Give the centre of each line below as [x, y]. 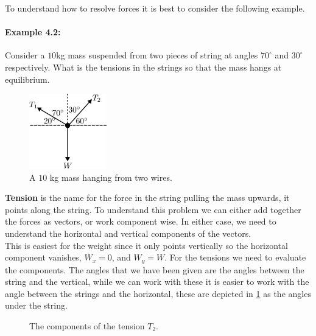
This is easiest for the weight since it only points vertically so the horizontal [146, 245]
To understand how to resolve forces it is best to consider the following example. [155, 8]
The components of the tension [87, 325]
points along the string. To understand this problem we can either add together [153, 209]
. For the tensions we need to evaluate [235, 257]
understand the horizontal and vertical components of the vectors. [128, 233]
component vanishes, [43, 257]
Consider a [25, 55]
